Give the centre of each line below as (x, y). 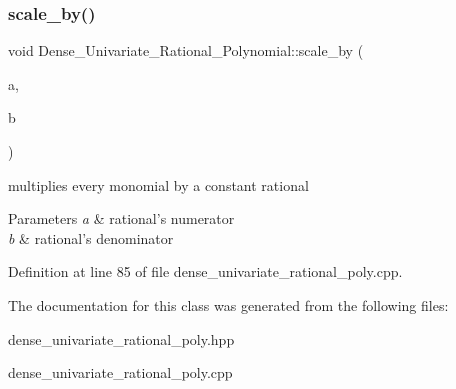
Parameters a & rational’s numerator (121, 218)
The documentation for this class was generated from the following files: (228, 304)
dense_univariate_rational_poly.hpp (121, 338)
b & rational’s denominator (91, 237)
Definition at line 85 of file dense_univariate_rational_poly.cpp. (205, 271)
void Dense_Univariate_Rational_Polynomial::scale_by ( (186, 50)
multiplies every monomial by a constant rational (158, 184)
